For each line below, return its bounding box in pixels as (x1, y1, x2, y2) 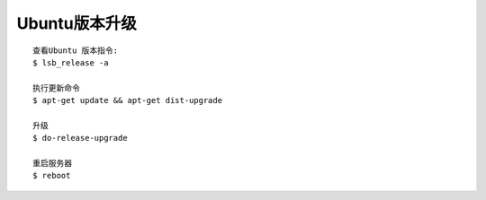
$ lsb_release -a (32, 57, 109, 67)
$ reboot (32, 170, 71, 181)
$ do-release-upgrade (32, 133, 128, 143)
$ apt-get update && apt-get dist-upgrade (32, 95, 223, 106)
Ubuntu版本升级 (16, 13, 137, 33)
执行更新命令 (32, 83, 80, 93)
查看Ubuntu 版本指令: (32, 45, 119, 56)
